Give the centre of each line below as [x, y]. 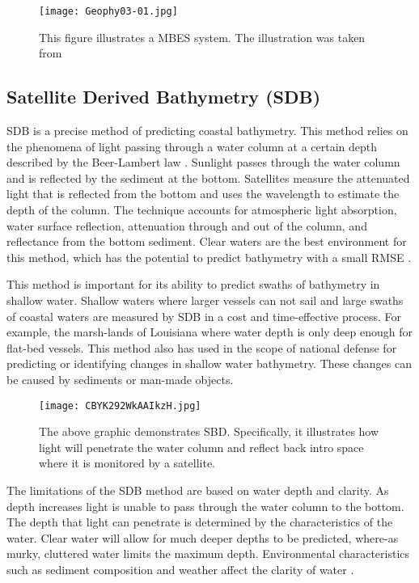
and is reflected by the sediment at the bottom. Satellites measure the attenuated [208, 177]
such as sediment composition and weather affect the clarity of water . [180, 569]
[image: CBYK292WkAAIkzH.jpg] [120, 406]
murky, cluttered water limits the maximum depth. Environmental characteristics [208, 553]
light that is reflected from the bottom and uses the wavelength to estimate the [203, 194]
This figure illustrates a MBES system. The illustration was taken [202, 37]
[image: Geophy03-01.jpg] [108, 11]
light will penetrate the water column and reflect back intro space [201, 447]
